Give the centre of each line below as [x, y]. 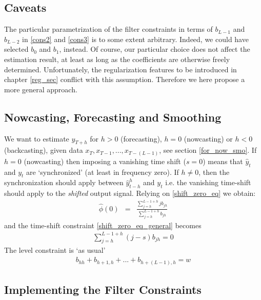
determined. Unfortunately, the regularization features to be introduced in [121, 69]
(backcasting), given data [44, 150]
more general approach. [41, 89]
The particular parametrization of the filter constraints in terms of [108, 29]
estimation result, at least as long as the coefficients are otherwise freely [117, 59]
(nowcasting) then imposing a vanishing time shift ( [105, 161]
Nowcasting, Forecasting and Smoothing [113, 117]
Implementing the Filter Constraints [103, 289]
